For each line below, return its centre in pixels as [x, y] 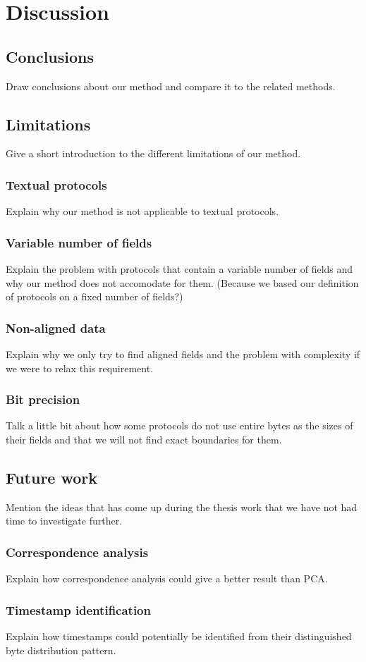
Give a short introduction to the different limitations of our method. [153, 153]
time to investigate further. [64, 521]
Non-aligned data [56, 327]
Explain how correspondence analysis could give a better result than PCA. [167, 578]
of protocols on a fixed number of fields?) [94, 296]
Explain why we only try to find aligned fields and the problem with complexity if [183, 354]
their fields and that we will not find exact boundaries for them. [144, 439]
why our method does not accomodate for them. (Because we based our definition [182, 282]
